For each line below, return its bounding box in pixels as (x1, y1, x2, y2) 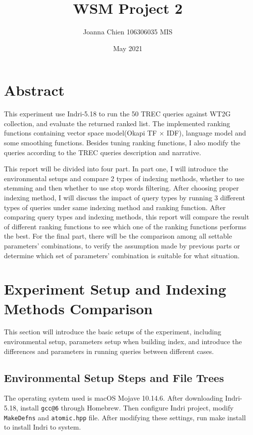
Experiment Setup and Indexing (4, 279, 226, 299)
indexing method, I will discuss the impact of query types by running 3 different (4, 192, 245, 202)
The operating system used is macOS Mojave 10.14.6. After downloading (4, 393, 223, 403)
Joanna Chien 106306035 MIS (83, 27, 173, 37)
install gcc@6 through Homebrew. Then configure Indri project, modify (20, 403, 234, 413)
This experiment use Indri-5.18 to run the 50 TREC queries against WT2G (4, 109, 231, 119)
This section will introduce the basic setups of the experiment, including (4, 326, 222, 337)
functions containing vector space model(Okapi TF (4, 128, 157, 138)
